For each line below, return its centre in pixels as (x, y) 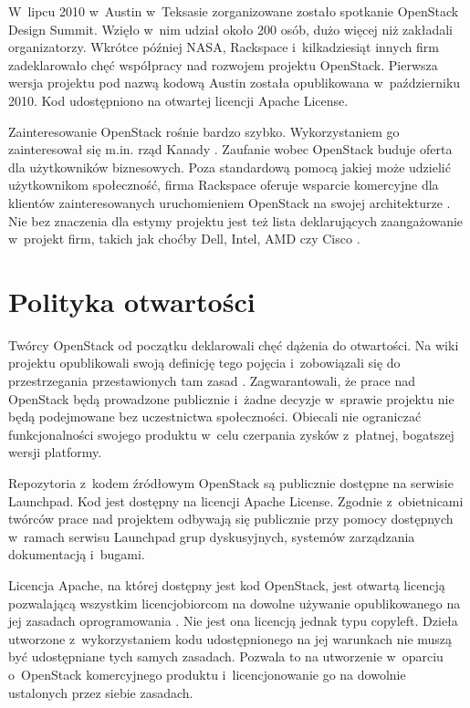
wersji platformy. (55, 452)
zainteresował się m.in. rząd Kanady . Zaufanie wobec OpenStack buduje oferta (230, 149)
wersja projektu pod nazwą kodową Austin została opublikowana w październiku (235, 83)
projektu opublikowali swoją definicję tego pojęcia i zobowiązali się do (204, 363)
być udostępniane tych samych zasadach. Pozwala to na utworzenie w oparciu (226, 656)
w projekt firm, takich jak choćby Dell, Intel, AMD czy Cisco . (184, 239)
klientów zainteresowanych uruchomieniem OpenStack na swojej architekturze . (230, 202)
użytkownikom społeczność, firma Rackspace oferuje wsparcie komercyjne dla (224, 185)
